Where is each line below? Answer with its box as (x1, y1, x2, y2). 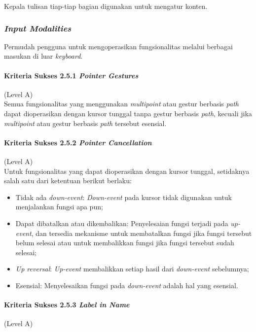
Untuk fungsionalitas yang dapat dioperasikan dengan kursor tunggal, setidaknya (4, 166, 250, 176)
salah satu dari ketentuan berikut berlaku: (4, 175, 132, 186)
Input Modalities (4, 22, 72, 34)
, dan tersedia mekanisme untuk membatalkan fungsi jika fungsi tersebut (31, 228, 252, 238)
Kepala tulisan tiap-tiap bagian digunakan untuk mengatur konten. (4, 1, 208, 11)
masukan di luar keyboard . (4, 51, 83, 61)
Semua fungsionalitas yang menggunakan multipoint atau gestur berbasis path (4, 99, 239, 109)
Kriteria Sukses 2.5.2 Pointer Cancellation (4, 137, 152, 147)
